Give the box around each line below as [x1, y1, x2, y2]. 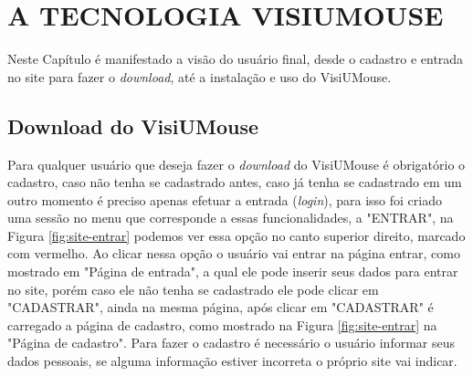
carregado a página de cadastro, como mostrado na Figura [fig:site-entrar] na [7, 315, 437, 334]
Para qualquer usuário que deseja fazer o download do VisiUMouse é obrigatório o [7, 154, 466, 173]
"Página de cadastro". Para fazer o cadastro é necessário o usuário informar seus [7, 333, 456, 352]
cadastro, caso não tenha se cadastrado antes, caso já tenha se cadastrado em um [7, 172, 462, 192]
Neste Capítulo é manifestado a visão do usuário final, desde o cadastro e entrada [7, 49, 464, 68]
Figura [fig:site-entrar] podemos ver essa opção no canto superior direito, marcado [7, 225, 466, 245]
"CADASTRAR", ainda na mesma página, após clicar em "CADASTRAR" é [7, 298, 434, 317]
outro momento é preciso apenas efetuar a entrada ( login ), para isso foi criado [7, 190, 443, 209]
